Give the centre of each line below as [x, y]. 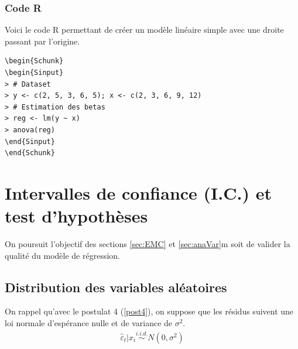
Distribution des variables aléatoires [116, 287]
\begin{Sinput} [34, 73]
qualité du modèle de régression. [63, 255]
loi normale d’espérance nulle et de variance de [89, 323]
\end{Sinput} [30, 141]
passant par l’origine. [42, 41]
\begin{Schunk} [34, 61]
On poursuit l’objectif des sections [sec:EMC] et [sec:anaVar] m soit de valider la [148, 244]
